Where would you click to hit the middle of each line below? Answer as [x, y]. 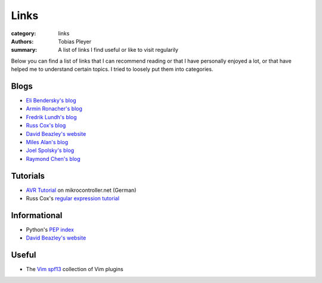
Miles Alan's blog [47, 142]
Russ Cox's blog [46, 126]
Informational [37, 215]
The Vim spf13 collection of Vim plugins [75, 269]
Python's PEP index [50, 229]
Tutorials [28, 176]
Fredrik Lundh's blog [51, 117]
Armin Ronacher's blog [54, 109]
